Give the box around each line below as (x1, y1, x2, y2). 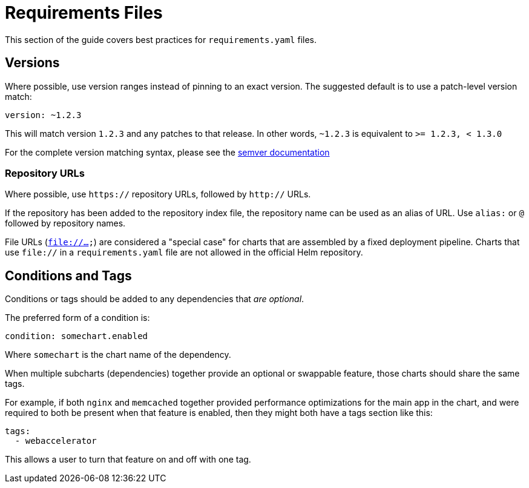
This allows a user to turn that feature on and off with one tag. (5, 454, 251, 465)
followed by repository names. (5, 218, 126, 229)
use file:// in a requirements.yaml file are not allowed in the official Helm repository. (5, 247, 363, 258)
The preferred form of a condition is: (5, 312, 150, 323)
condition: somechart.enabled (5, 331, 148, 341)
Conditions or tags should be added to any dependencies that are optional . (5, 294, 304, 305)
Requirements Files (5, 2, 163, 23)
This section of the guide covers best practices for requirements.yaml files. (5, 34, 317, 45)
